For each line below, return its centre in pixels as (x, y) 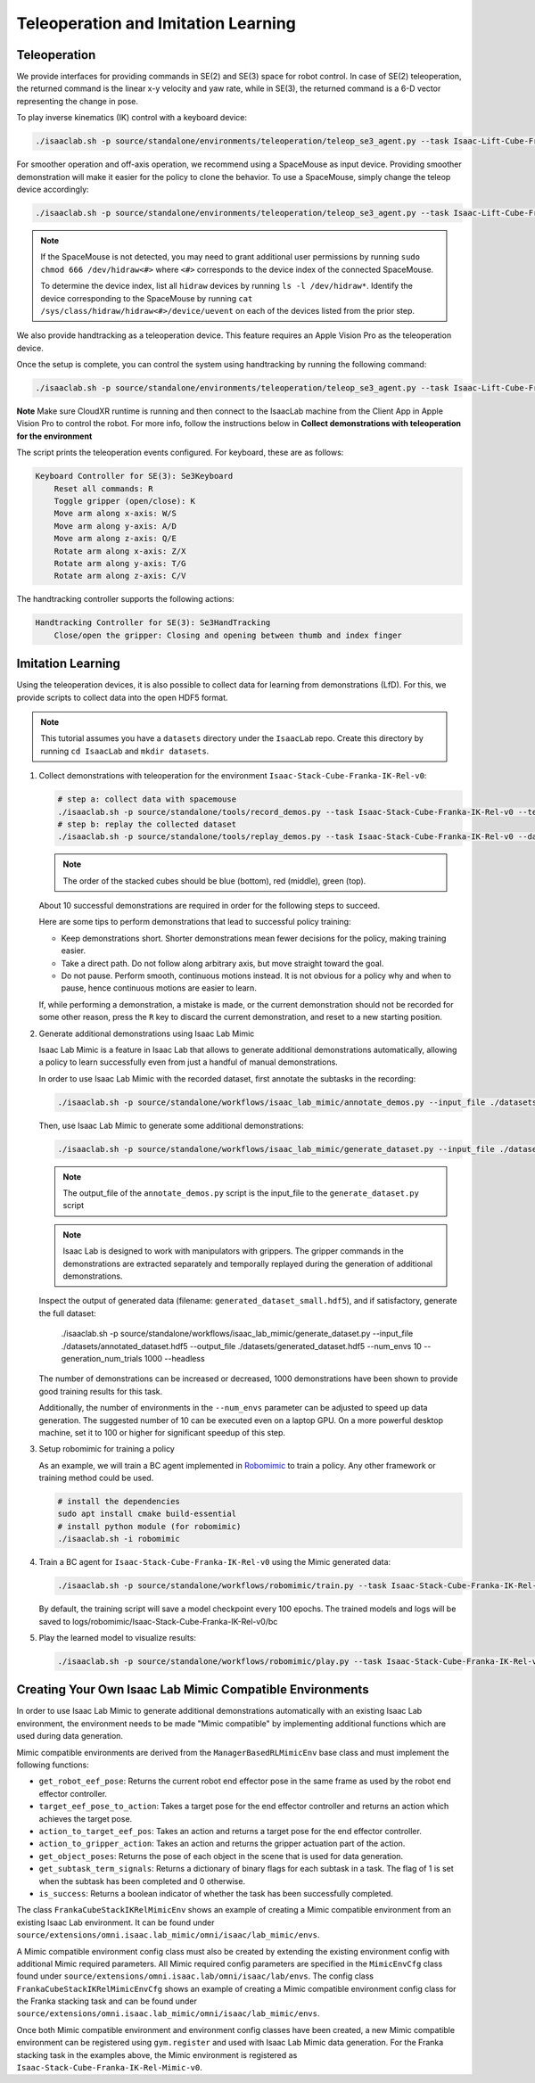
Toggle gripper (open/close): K (125, 501)
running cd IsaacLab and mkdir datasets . (125, 751)
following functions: (53, 1765)
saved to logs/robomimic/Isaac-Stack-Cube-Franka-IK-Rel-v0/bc (158, 1621)
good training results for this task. (101, 1391)
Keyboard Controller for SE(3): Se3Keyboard (134, 476)
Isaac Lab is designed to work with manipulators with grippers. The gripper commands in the (234, 1251)
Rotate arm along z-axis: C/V (120, 576)
